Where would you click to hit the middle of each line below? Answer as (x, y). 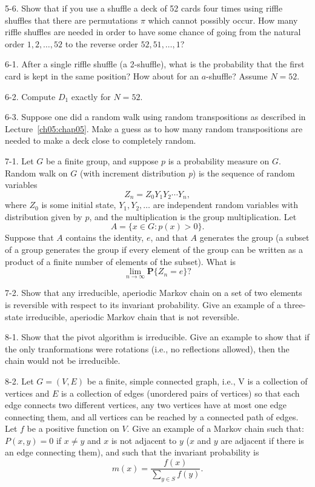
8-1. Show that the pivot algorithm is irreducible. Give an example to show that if (157, 337)
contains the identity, (105, 237)
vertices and (27, 393)
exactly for (91, 96)
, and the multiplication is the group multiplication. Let (193, 216)
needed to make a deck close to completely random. (101, 140)
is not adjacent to (144, 440)
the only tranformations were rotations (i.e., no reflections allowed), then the (147, 348)
